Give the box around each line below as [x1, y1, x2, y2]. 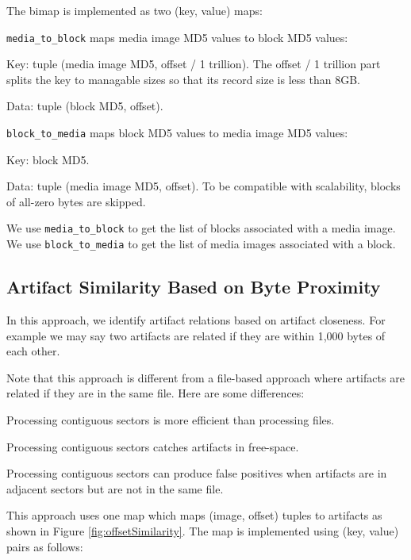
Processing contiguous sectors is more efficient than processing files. [6, 411, 335, 428]
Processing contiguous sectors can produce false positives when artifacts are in [6, 465, 387, 481]
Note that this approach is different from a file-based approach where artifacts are [6, 369, 405, 385]
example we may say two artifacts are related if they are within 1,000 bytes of [6, 327, 386, 343]
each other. [6, 343, 60, 359]
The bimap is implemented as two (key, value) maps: [6, 2, 263, 18]
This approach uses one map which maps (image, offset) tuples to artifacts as [6, 507, 382, 524]
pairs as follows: [6, 538, 83, 554]
